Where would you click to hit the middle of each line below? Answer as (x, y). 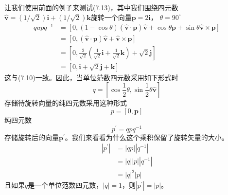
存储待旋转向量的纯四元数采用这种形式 (66, 103)
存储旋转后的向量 (32, 137)
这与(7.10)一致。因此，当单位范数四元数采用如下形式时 (91, 77)
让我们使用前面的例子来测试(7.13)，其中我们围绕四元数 (91, 7)
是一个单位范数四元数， (65, 185)
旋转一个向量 (111, 17)
